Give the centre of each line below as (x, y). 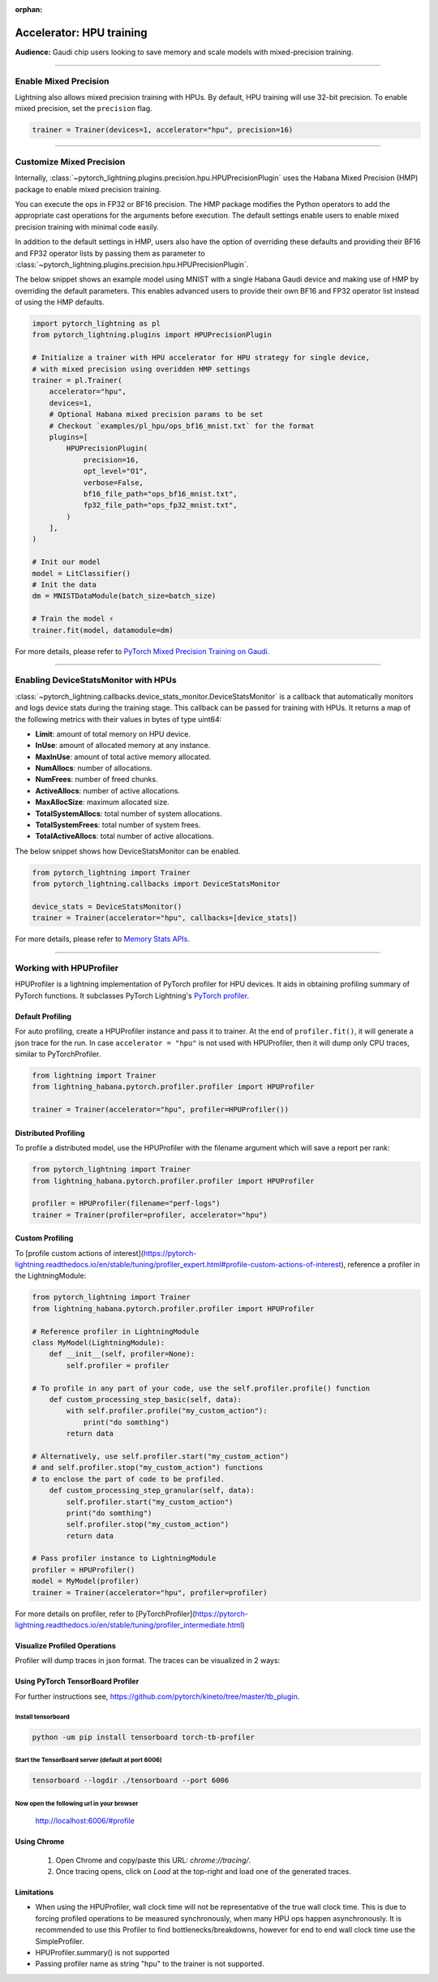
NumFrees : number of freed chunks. (97, 780)
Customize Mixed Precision (70, 161)
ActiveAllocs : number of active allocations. (107, 790)
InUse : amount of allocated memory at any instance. (123, 746)
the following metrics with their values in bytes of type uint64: (118, 719)
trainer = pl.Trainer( (77, 380)
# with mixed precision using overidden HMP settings (141, 369)
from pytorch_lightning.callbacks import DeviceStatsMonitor (156, 884)
